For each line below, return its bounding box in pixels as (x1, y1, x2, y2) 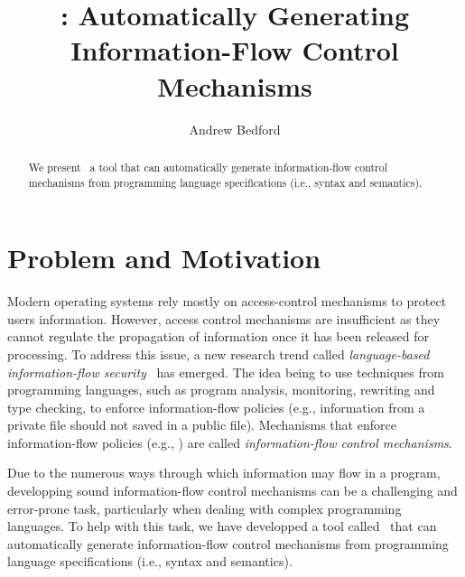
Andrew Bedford (189, 119, 281, 138)
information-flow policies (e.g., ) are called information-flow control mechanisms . (7, 433, 452, 451)
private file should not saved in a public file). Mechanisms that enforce (7, 415, 396, 434)
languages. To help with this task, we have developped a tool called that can (7, 517, 437, 535)
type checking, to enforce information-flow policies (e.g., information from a (7, 397, 425, 416)
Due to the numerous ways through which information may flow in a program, (7, 463, 441, 482)
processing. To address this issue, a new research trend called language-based (7, 344, 430, 363)
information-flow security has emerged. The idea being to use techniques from (7, 362, 444, 381)
